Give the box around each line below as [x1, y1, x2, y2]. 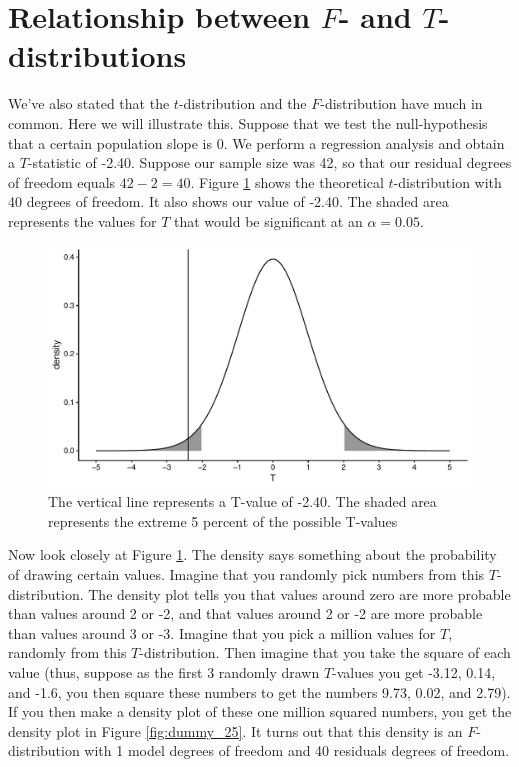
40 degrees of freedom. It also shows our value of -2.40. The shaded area [8, 191, 449, 212]
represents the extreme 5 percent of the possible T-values [48, 510, 398, 531]
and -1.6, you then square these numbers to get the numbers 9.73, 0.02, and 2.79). [8, 681, 511, 702]
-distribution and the [178, 93, 307, 114]
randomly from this [8, 642, 127, 663]
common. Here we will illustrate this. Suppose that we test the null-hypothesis [8, 112, 488, 133]
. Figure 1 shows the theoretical [190, 171, 384, 192]
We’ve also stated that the [8, 93, 170, 114]
